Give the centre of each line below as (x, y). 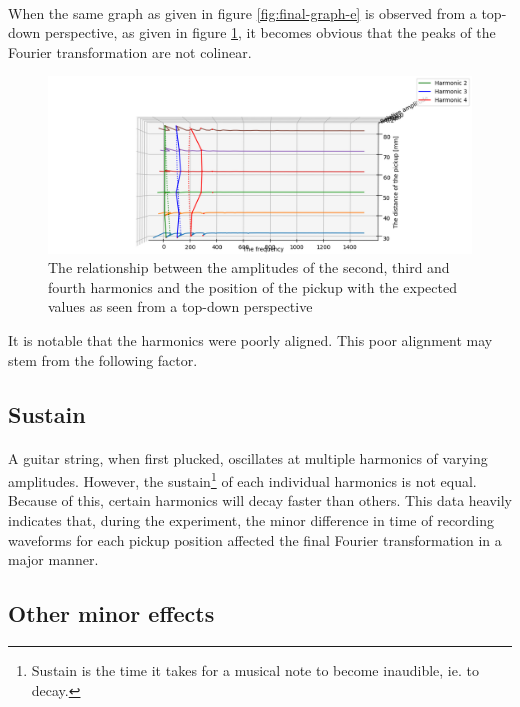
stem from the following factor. (103, 359)
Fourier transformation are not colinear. (130, 51)
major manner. (53, 559)
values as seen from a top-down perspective (180, 306)
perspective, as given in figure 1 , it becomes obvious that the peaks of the (270, 32)
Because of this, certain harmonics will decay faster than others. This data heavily (260, 500)
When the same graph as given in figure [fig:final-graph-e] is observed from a (242, 12)
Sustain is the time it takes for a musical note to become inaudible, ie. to (255, 669)
